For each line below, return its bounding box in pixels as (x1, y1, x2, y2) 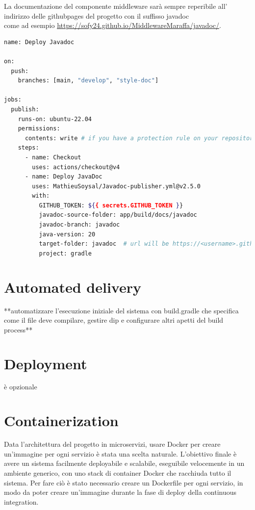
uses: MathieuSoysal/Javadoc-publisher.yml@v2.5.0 (32, 182, 201, 190)
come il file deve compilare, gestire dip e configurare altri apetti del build (4, 315, 224, 325)
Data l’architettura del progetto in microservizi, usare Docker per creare (4, 439, 221, 449)
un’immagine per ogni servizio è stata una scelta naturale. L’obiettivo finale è (4, 448, 237, 459)
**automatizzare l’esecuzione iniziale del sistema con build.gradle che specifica (4, 305, 239, 315)
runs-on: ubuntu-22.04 (18, 115, 92, 123)
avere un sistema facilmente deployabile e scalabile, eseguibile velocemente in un (4, 458, 245, 468)
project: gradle (39, 250, 92, 257)
